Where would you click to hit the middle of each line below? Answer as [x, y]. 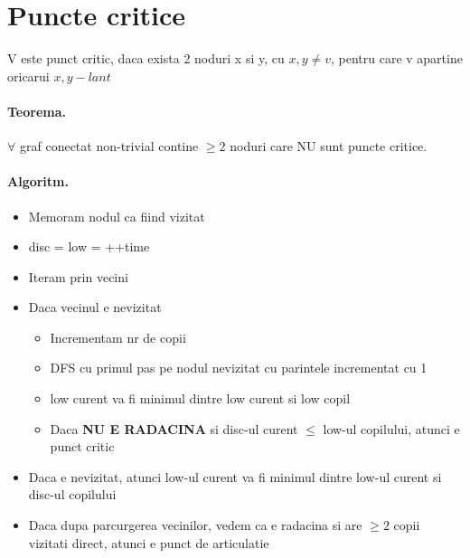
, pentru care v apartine [396, 58]
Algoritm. [38, 181]
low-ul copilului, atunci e [391, 428]
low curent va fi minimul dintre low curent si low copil [200, 398]
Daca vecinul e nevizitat [95, 307]
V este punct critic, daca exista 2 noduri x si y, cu [146, 58]
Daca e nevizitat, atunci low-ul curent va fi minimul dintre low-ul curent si [235, 476]
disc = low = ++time [89, 246]
